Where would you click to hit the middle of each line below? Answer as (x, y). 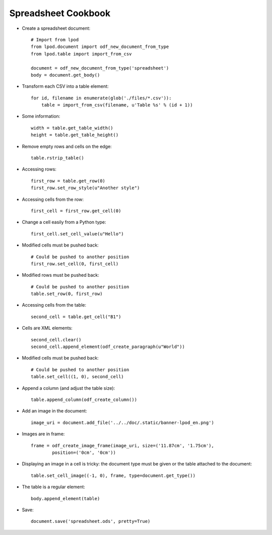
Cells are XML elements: (47, 328)
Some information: (41, 116)
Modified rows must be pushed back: (60, 275)
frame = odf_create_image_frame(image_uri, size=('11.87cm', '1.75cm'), (122, 445)
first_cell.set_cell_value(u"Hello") (78, 234)
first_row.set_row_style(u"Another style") (85, 188)
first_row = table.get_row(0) (68, 181)
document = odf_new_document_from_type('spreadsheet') (100, 68)
